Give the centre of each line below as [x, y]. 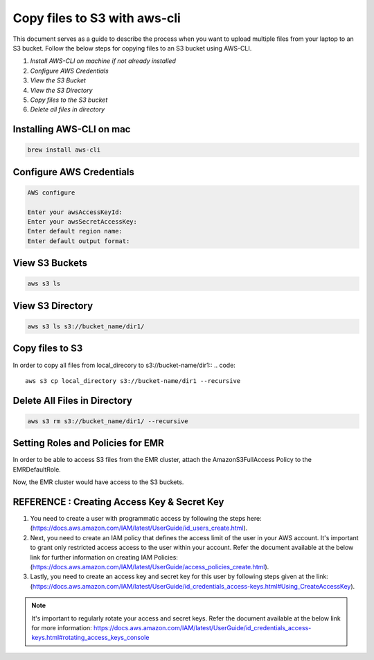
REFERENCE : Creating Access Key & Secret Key [118, 502]
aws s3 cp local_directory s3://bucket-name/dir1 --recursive [133, 381]
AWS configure [51, 193]
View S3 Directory [53, 306]
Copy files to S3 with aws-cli [97, 18]
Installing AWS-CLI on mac [72, 129]
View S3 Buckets [50, 263]
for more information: [62, 628]
